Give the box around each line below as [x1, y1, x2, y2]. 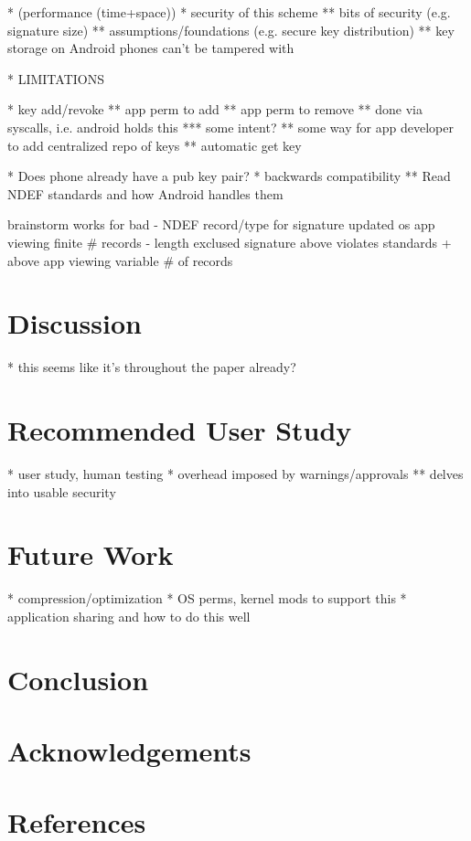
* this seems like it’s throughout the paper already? [7, 357, 296, 377]
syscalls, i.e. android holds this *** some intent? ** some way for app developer [7, 117, 454, 136]
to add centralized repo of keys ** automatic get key [7, 135, 302, 154]
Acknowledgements [7, 732, 252, 770]
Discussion [7, 304, 142, 342]
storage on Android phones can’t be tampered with [7, 38, 294, 58]
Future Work [7, 536, 174, 573]
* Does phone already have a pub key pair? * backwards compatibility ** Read [7, 166, 451, 186]
